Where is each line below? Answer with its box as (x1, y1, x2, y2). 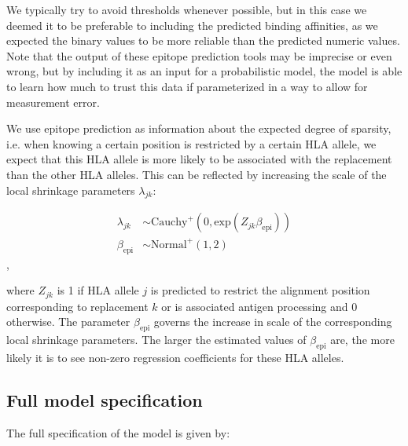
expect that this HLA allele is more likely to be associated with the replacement (6, 151, 392, 167)
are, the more (330, 331, 395, 348)
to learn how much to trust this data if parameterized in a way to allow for (6, 78, 368, 94)
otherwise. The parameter (6, 313, 130, 330)
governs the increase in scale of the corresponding (153, 313, 392, 330)
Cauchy (151, 217, 188, 228)
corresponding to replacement (6, 298, 149, 314)
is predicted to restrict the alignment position (150, 282, 370, 298)
